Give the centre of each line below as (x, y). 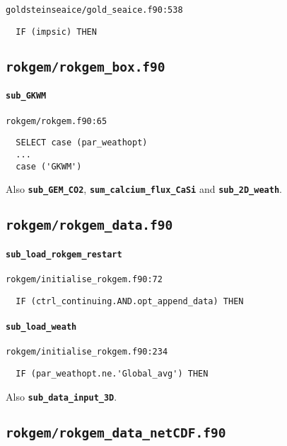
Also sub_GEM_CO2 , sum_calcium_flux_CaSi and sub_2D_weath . (144, 189)
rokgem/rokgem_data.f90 (89, 225)
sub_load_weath (41, 327)
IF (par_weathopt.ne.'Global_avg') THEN (112, 373)
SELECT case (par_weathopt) (82, 143)
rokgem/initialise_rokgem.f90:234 (87, 352)
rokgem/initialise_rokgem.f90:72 (84, 280)
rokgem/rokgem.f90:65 (57, 121)
